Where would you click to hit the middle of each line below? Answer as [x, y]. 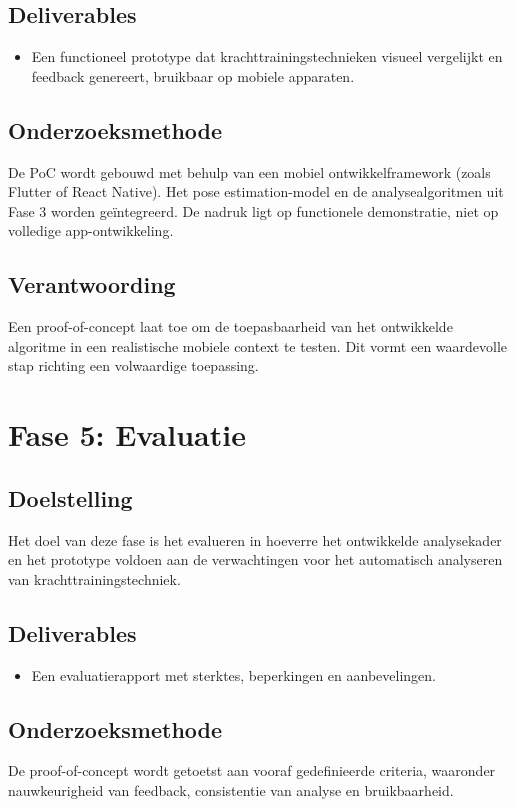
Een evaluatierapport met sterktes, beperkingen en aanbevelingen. [233, 674]
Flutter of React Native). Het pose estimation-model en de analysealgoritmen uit [256, 191]
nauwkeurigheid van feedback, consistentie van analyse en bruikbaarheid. [231, 789]
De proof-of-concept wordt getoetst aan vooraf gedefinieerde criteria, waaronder [252, 770]
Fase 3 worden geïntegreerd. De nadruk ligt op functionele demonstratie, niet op [253, 210]
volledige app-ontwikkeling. [91, 230]
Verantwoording [92, 284]
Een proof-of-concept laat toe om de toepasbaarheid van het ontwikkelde [230, 326]
